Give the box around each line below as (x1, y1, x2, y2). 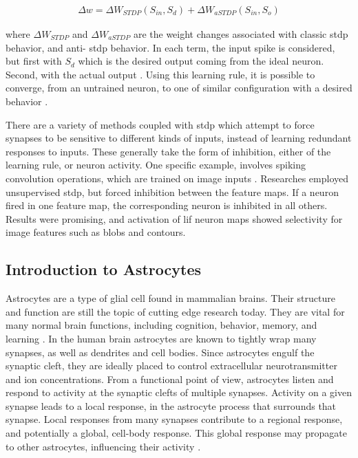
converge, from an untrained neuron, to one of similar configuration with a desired (6, 80, 352, 95)
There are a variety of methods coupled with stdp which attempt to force (6, 117, 315, 131)
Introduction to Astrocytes (6, 259, 202, 280)
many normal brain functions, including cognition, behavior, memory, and (6, 318, 317, 332)
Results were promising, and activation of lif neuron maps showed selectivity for (6, 211, 343, 226)
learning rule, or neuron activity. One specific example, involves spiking (6, 157, 306, 172)
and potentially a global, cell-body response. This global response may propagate (6, 426, 347, 440)
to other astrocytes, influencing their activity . (6, 439, 201, 453)
